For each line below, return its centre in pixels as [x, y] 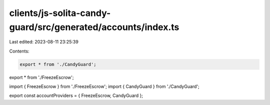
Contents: [19, 51]
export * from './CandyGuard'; [58, 64]
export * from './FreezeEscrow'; [41, 77]
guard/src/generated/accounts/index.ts [94, 27]
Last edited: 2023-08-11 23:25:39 [44, 42]
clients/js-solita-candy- [60, 13]
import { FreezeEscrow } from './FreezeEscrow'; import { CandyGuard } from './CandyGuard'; [104, 86]
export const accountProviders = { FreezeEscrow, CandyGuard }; [76, 95]
